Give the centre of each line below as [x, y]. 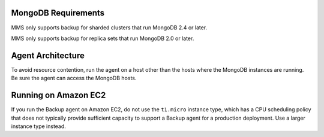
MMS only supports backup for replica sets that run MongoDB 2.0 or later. [103, 38]
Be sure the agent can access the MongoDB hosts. [74, 78]
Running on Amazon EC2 [58, 95]
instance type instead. [38, 126]
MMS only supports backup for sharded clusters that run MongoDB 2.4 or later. [109, 28]
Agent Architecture [48, 55]
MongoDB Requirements [58, 13]
